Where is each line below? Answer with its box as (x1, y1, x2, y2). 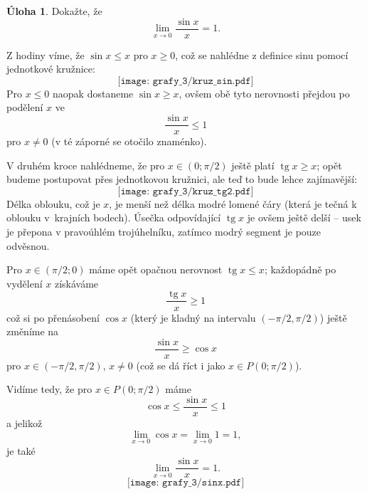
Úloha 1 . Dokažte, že (6, 4, 102, 18)
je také (6, 443, 36, 458)
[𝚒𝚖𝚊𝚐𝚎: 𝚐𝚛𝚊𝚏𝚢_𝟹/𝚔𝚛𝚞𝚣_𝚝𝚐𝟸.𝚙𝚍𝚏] (117, 186, 254, 196)
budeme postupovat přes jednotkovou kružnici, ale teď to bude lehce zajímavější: (6, 172, 358, 186)
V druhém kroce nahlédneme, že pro (6, 157, 165, 172)
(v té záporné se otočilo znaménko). (51, 134, 207, 149)
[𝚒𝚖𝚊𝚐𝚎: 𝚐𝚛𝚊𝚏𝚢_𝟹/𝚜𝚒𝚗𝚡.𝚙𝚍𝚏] (127, 478, 245, 488)
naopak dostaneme (53, 85, 134, 100)
